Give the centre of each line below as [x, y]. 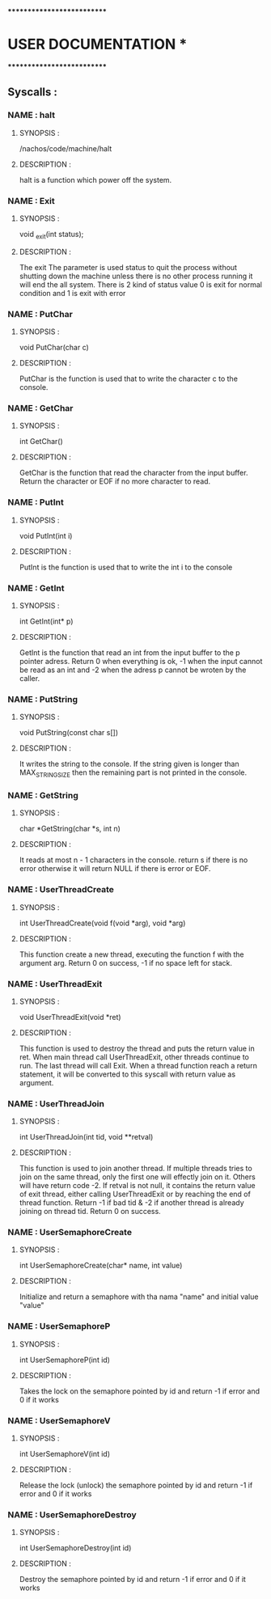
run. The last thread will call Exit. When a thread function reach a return [138, 1065]
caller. [30, 678]
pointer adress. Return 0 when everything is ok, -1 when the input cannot [141, 661]
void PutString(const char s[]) [69, 733]
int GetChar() [41, 442]
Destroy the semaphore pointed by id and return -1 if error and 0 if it [132, 1580]
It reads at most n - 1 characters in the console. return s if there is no [133, 860]
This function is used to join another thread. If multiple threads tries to [135, 1169]
